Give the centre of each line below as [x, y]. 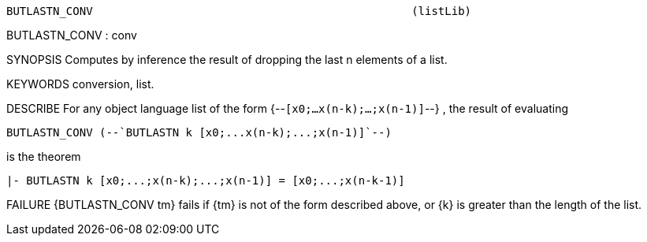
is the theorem [44, 156]
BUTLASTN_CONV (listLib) [239, 11]
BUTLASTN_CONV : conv [72, 35]
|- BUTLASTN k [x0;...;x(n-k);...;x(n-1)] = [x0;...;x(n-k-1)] [206, 181]
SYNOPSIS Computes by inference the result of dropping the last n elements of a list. [227, 60]
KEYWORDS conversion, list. [80, 84]
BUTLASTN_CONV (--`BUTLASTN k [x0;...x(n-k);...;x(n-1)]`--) [199, 132]
